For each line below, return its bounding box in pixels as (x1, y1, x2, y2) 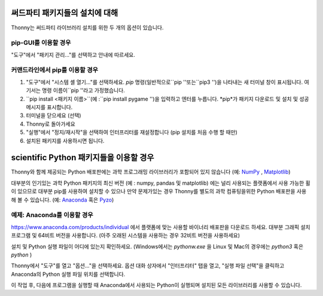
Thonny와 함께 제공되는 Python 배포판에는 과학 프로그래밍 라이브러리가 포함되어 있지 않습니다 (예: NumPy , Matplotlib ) (11, 168, 291, 176)
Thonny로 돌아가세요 (26, 120, 76, 127)
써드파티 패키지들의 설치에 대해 (11, 8, 118, 18)
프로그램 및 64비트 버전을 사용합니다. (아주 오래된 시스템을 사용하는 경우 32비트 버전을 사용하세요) (11, 232, 240, 239)
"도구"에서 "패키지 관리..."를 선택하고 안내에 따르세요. (11, 51, 136, 58)
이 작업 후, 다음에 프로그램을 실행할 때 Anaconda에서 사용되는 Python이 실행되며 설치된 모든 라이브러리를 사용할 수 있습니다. (11, 282, 302, 289)
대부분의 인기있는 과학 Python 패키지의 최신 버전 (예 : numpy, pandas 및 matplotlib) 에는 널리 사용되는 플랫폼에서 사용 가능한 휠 (11, 179, 310, 187)
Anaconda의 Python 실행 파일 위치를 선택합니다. (11, 270, 126, 277)
